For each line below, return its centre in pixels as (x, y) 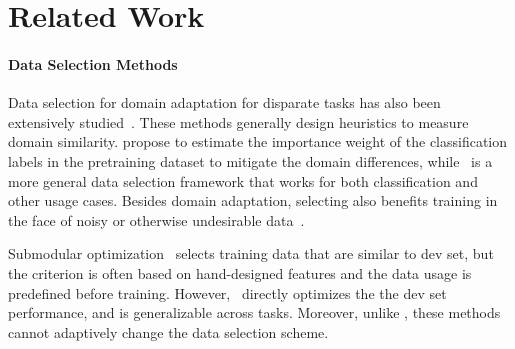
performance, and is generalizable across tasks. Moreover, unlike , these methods (254, 312)
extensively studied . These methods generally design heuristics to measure (238, 121)
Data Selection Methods (93, 63)
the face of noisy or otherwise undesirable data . (156, 219)
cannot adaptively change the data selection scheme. (168, 331)
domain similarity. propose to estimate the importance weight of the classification (258, 141)
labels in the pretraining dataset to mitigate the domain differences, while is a (250, 160)
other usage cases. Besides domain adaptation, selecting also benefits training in (253, 200)
